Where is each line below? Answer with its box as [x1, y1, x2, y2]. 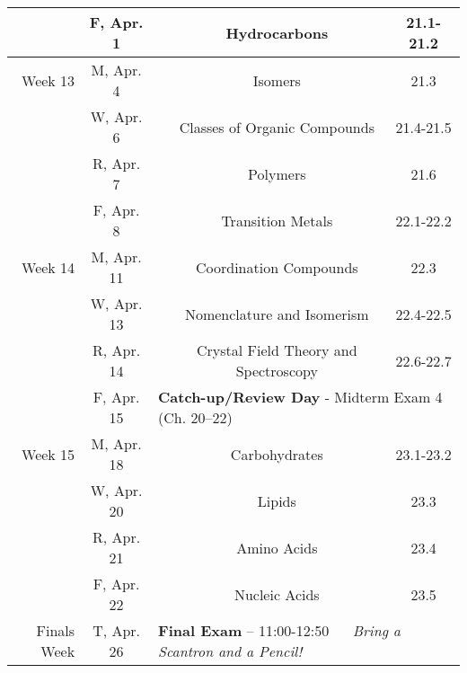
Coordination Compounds [195, 256, 358, 278]
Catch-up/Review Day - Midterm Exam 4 [158, 386, 443, 407]
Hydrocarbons [225, 22, 329, 43]
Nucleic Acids [233, 583, 320, 605]
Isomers [252, 69, 301, 91]
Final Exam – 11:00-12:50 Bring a [158, 620, 401, 641]
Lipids [257, 490, 296, 511]
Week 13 [22, 69, 75, 91]
